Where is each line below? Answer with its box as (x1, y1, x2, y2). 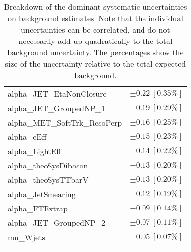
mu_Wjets (8, 231, 45, 243)
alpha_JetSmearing (8, 188, 76, 200)
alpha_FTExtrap (8, 203, 68, 214)
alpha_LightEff (8, 145, 61, 157)
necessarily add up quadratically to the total (18, 35, 173, 46)
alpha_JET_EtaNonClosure (8, 88, 107, 99)
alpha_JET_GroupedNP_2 (8, 217, 105, 228)
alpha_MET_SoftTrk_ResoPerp (8, 117, 122, 128)
